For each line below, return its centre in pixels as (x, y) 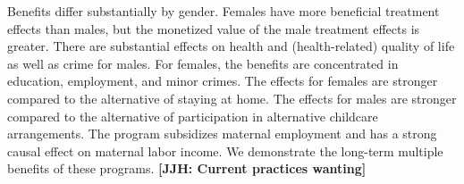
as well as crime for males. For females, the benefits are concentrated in (203, 63)
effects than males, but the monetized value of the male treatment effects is (214, 28)
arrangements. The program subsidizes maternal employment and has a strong (222, 134)
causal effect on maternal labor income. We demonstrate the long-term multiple (225, 151)
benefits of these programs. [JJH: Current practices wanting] (187, 168)
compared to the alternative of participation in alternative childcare (193, 116)
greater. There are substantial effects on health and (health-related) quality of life (231, 46)
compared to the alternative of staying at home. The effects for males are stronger (232, 98)
